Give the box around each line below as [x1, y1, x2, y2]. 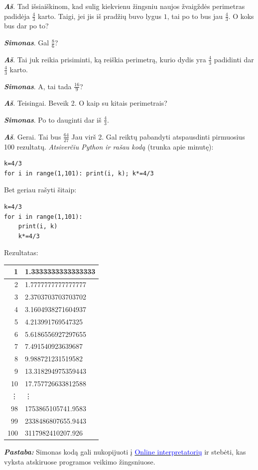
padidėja [4, 10, 30, 21]
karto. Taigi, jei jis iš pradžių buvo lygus [37, 10, 162, 21]
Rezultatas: [4, 247, 38, 258]
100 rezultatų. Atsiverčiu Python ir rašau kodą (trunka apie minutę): [4, 141, 214, 152]
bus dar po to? [4, 20, 49, 31]
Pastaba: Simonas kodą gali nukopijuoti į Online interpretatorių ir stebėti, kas [4, 447, 246, 457]
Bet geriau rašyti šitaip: [4, 184, 77, 195]
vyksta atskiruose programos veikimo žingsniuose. [4, 457, 155, 467]
